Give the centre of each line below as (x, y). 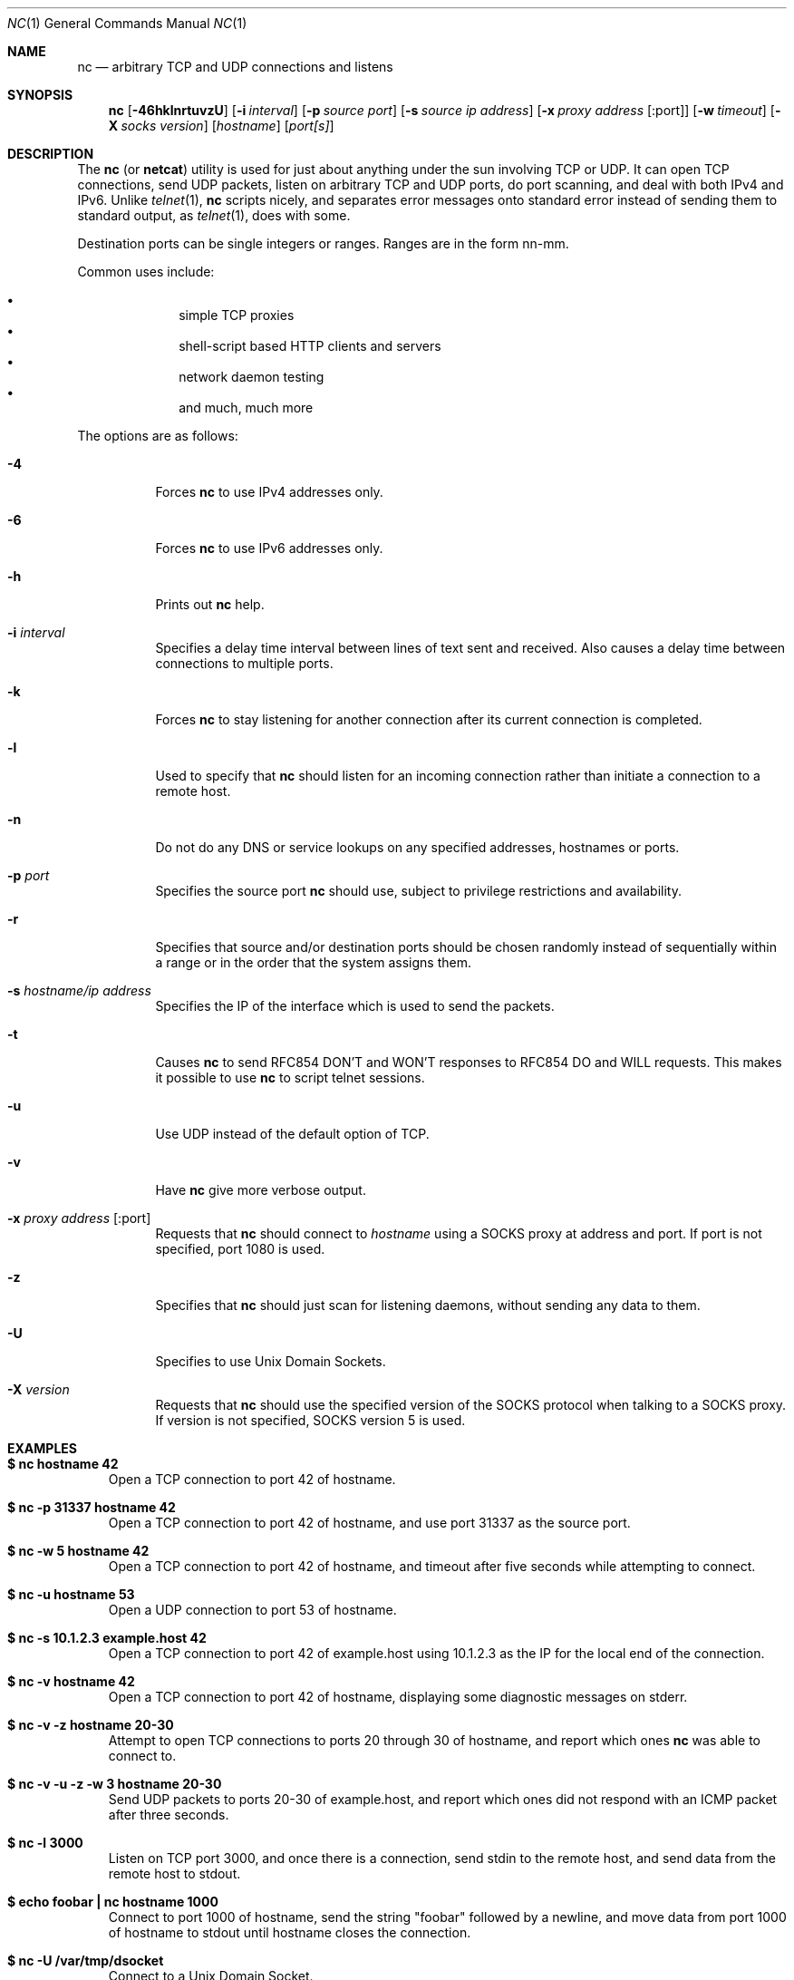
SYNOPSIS (40, 95)
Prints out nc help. (210, 604)
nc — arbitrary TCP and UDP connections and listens (235, 67)
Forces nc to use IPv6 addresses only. (269, 548)
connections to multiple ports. (244, 663)
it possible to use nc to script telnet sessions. (290, 1077)
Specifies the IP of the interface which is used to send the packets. (355, 1006)
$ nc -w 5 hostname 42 (78, 1551)
